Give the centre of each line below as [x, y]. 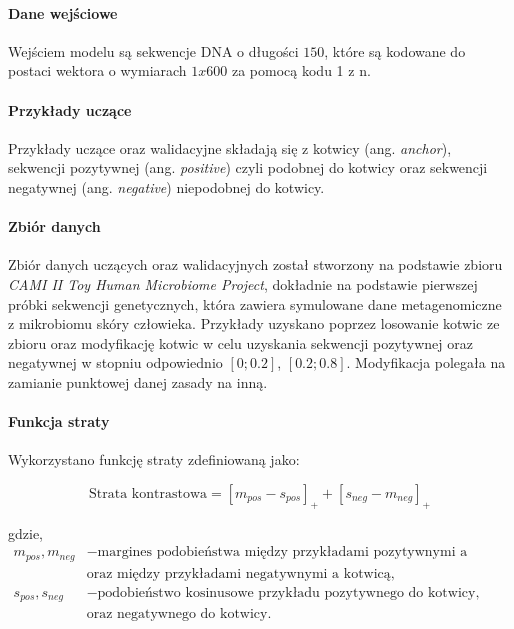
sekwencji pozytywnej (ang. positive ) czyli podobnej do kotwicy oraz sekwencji [248, 167]
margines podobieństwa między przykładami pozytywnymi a [282, 552]
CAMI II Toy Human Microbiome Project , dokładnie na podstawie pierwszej [243, 283]
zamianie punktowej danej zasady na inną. [138, 381]
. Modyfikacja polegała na [426, 362]
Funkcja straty [59, 421]
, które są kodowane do [395, 50]
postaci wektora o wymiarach [97, 70]
